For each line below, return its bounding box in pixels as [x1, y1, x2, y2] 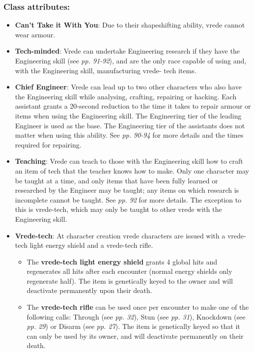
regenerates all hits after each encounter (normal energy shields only [27, 266, 232, 276]
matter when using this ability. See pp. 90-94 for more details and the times [15, 130, 244, 140]
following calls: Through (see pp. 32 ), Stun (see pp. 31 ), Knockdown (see [27, 311, 246, 322]
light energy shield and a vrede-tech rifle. [29, 240, 153, 250]
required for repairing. [15, 139, 82, 149]
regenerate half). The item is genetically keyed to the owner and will [27, 275, 233, 286]
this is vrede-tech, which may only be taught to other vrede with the [15, 204, 222, 214]
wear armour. [15, 29, 56, 39]
